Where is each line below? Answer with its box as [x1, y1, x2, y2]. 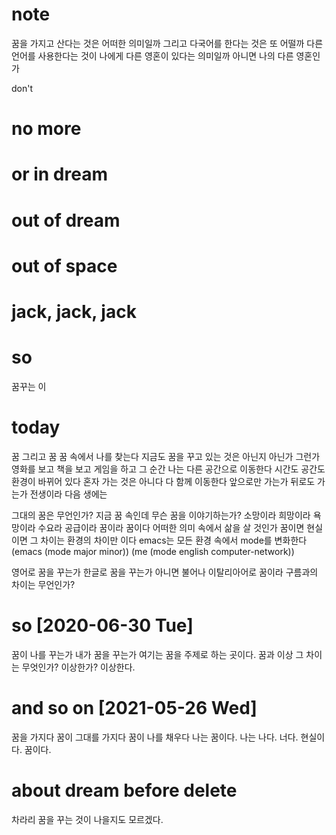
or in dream [11, 163, 108, 186]
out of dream [11, 209, 121, 232]
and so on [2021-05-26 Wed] [11, 696, 258, 719]
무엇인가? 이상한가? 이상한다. [21, 661, 136, 673]
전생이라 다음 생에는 [29, 488, 108, 500]
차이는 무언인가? [11, 578, 76, 590]
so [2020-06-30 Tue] [11, 614, 194, 637]
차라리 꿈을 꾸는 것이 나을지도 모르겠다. [11, 813, 164, 825]
